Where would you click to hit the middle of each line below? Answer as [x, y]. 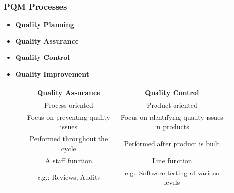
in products [172, 126]
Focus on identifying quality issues [172, 117]
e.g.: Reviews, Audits [68, 177]
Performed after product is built [172, 144]
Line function [172, 160]
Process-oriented [68, 105]
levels [172, 182]
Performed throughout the [69, 139]
